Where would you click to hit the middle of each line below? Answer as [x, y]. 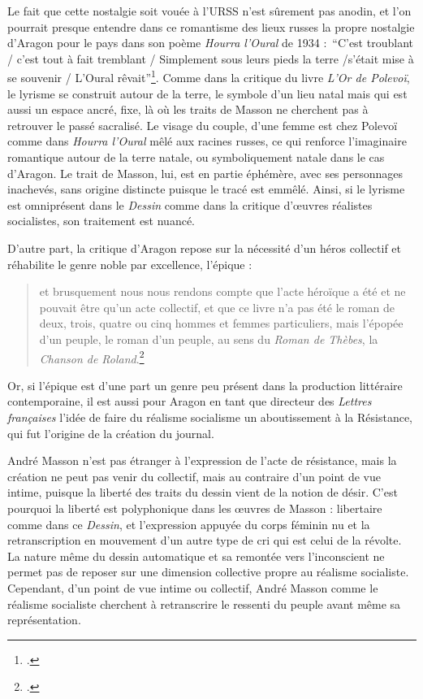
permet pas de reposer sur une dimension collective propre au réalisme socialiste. [208, 572]
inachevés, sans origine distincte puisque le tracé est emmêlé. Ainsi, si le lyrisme [206, 189]
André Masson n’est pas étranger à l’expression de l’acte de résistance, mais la [202, 460]
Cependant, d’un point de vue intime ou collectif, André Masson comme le [193, 587]
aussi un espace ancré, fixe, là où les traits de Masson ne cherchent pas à [188, 109]
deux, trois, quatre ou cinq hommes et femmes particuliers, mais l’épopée [221, 323]
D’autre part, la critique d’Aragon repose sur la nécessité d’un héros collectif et [205, 247]
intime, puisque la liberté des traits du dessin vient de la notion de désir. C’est [203, 492]
